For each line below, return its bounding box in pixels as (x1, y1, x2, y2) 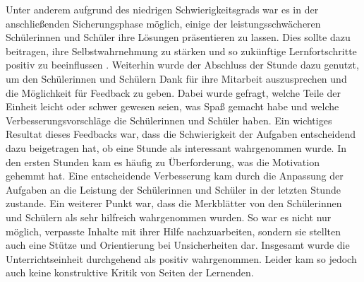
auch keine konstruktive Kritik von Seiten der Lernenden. (6, 265, 254, 280)
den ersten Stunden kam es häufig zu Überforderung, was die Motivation (6, 154, 320, 169)
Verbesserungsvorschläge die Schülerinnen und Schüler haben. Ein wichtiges (6, 112, 332, 127)
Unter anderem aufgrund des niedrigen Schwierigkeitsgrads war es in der (6, 2, 319, 16)
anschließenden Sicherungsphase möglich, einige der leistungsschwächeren (6, 16, 321, 30)
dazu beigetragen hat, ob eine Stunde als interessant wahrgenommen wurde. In (6, 140, 346, 155)
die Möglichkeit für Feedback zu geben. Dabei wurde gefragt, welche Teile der (6, 85, 341, 100)
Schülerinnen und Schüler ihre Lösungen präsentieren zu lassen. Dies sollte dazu (6, 30, 351, 45)
